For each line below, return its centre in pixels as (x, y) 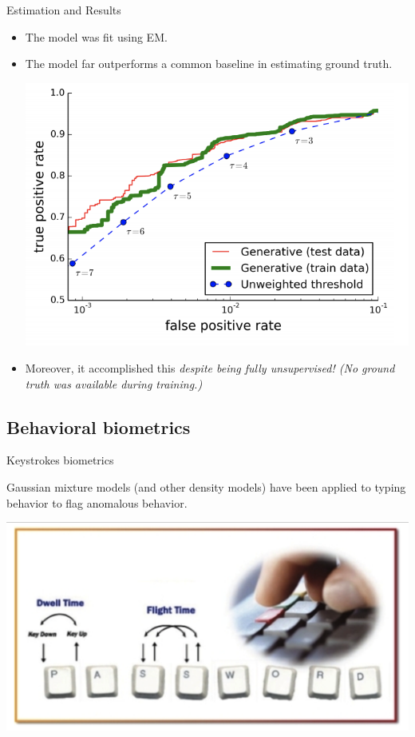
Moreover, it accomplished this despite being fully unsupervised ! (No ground (210, 368)
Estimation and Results (64, 10)
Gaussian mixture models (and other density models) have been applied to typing (206, 487)
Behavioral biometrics (99, 426)
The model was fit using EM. (96, 36)
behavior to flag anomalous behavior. (97, 502)
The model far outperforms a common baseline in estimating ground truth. (209, 64)
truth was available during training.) (114, 383)
